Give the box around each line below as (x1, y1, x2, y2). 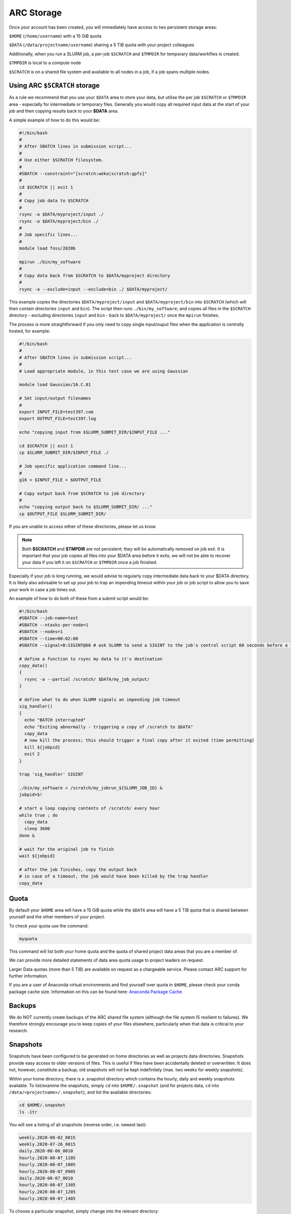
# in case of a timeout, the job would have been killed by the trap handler (19, 874, 209, 879)
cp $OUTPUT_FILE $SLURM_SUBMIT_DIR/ (19, 511, 107, 517)
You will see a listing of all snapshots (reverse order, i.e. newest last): (9, 1122, 147, 1128)
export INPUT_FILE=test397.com (19, 409, 94, 415)
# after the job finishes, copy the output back (19, 867, 137, 872)
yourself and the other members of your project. (9, 914, 106, 920)
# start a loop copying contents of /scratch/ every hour (19, 806, 160, 811)
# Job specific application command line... (19, 464, 127, 469)
